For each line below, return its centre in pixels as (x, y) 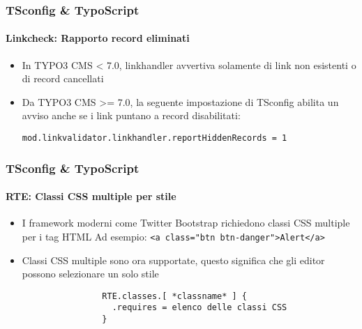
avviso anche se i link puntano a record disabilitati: (131, 115)
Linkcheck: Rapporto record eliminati (98, 38)
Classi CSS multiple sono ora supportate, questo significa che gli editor (173, 260)
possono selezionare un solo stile (90, 274)
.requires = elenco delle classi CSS (199, 308)
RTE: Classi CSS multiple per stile (91, 196)
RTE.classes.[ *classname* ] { (174, 296)
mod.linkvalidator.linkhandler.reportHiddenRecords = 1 (154, 138)
